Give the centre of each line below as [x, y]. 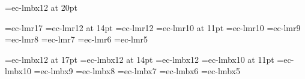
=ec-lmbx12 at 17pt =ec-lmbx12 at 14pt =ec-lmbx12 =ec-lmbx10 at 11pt [140, 59]
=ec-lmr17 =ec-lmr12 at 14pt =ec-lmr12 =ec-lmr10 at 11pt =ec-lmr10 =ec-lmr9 [153, 27]
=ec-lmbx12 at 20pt [41, 7]
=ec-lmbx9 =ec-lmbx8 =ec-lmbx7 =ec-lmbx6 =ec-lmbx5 [137, 71]
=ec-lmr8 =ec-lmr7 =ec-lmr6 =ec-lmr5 [77, 39]
